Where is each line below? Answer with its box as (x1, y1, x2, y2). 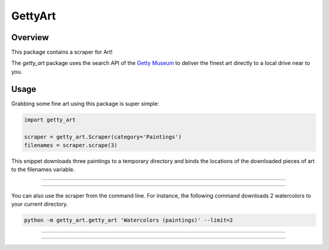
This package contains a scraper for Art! (11, 49, 113, 56)
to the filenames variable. (11, 166, 76, 173)
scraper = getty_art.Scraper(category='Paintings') (24, 133, 182, 140)
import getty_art (24, 116, 76, 123)
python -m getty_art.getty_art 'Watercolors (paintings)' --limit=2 (24, 217, 233, 224)
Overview (11, 32, 49, 43)
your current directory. (11, 201, 68, 208)
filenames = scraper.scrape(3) (24, 142, 118, 148)
